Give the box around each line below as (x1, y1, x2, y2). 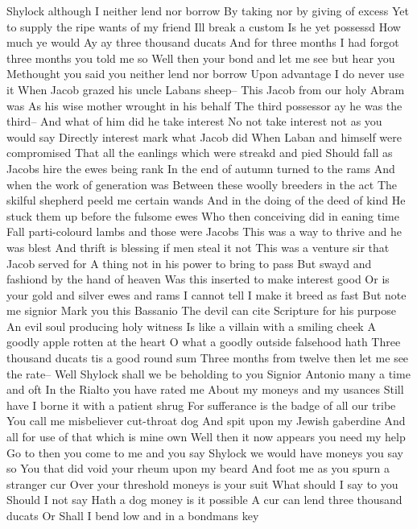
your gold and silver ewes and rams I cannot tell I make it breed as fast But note (6, 286, 407, 303)
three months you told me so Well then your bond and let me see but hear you (6, 49, 395, 66)
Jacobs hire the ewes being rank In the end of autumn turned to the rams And (6, 159, 395, 176)
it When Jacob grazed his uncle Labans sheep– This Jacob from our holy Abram (6, 81, 405, 97)
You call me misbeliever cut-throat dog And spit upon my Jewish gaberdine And (6, 412, 406, 429)
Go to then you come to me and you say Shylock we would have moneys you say (6, 444, 403, 461)
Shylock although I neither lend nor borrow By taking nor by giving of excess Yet (6, 2, 409, 19)
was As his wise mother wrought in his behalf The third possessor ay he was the (6, 97, 403, 114)
